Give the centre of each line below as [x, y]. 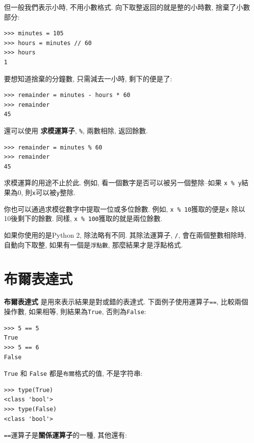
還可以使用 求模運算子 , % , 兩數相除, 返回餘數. [76, 130]
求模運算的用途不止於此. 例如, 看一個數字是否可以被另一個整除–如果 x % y [123, 183]
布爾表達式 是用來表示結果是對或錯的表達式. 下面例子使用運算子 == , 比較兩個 [126, 302]
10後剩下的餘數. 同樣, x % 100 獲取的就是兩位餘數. [83, 218]
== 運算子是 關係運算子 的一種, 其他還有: [65, 435]
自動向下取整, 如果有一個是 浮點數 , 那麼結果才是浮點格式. [93, 244]
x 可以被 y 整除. [54, 192]
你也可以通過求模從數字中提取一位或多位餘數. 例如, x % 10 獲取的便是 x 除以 [125, 209]
